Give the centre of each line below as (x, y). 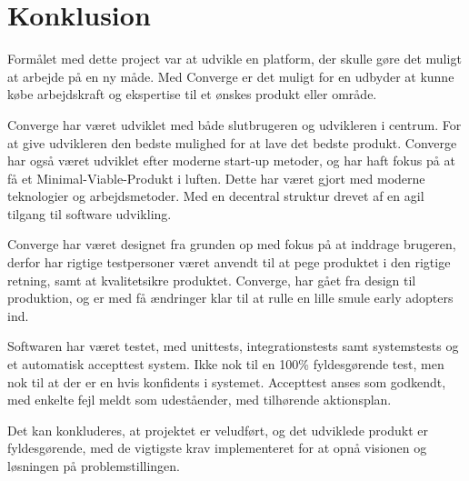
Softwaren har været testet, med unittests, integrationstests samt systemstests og (233, 346)
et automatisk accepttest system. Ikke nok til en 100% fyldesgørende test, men (226, 364)
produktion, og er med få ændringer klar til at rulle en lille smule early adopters (230, 298)
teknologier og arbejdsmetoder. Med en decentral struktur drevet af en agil (216, 196)
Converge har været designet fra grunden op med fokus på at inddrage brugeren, (232, 244)
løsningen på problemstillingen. (94, 466)
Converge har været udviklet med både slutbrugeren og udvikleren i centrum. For (234, 124)
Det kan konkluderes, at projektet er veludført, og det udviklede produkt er (218, 430)
